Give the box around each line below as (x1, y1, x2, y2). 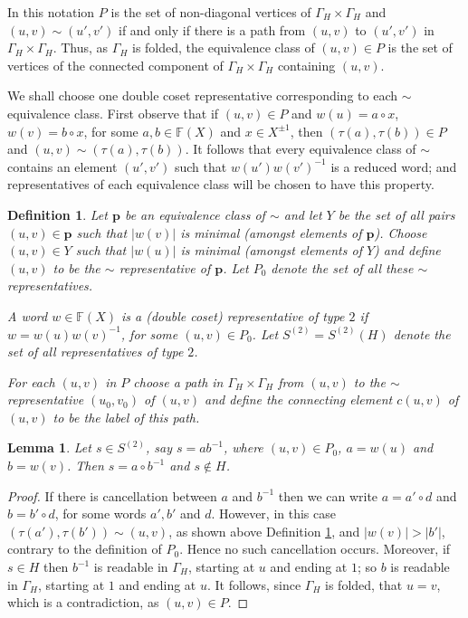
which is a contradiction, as (7, 593, 159, 612)
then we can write (278, 486, 378, 505)
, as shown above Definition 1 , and (168, 521, 360, 540)
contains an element (7, 157, 118, 176)
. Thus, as (53, 38, 109, 57)
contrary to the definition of (7, 539, 162, 558)
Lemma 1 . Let (7, 438, 91, 457)
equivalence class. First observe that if (7, 103, 219, 122)
